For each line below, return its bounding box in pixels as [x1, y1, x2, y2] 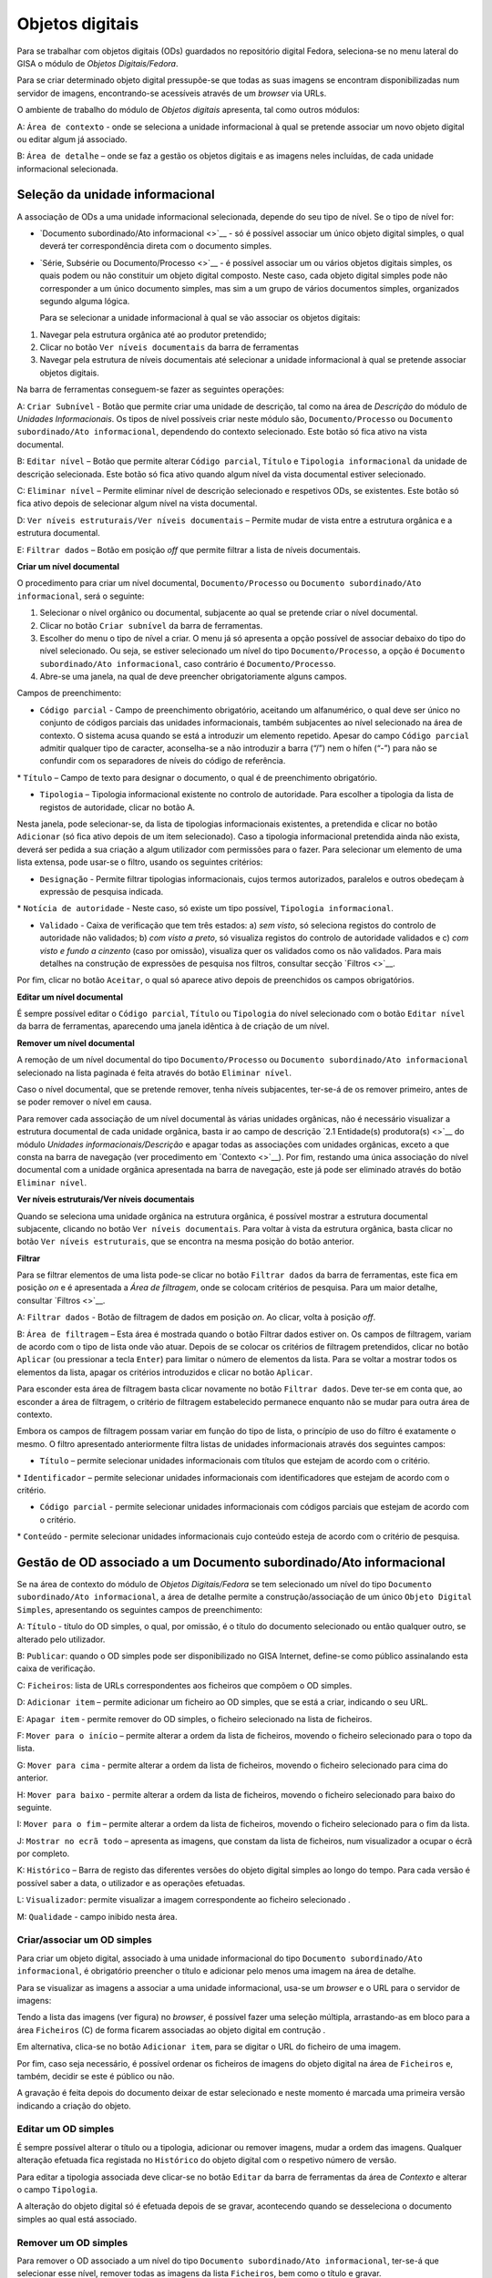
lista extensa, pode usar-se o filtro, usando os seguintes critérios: [16, 857, 263, 867]
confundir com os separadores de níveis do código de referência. [39, 755, 286, 766]
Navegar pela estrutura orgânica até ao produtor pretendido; [39, 329, 267, 340]
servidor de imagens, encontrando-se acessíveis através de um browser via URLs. [16, 87, 327, 98]
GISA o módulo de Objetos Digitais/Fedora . [16, 57, 179, 68]
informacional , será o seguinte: [16, 590, 145, 601]
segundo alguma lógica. [39, 295, 130, 306]
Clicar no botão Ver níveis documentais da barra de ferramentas [39, 342, 300, 353]
